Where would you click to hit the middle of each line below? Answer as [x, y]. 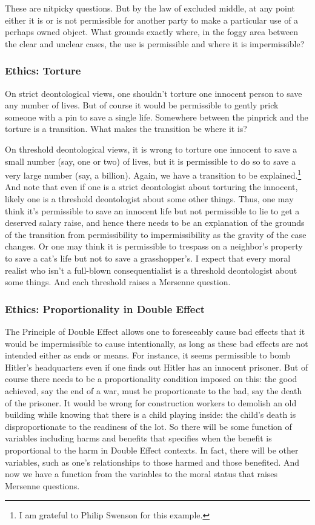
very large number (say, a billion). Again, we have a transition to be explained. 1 [153, 174]
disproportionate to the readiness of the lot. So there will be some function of [148, 426]
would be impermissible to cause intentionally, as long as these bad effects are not [157, 343]
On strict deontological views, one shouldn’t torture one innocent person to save [154, 93]
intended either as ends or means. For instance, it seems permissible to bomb [148, 355]
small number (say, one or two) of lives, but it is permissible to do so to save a [151, 161]
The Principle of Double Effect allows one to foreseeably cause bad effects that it [155, 331]
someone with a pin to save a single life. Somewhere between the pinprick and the [157, 117]
